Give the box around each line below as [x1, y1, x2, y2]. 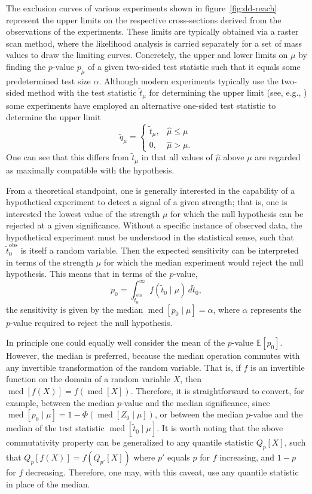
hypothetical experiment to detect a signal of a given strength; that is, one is [6, 196, 287, 208]
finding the [6, 60, 46, 72]
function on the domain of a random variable [6, 373, 171, 385]
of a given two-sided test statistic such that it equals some [88, 60, 301, 72]
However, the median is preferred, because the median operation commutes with [6, 349, 300, 362]
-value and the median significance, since [121, 396, 270, 408]
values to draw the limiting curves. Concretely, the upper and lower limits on [6, 48, 288, 61]
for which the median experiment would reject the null [103, 255, 304, 268]
